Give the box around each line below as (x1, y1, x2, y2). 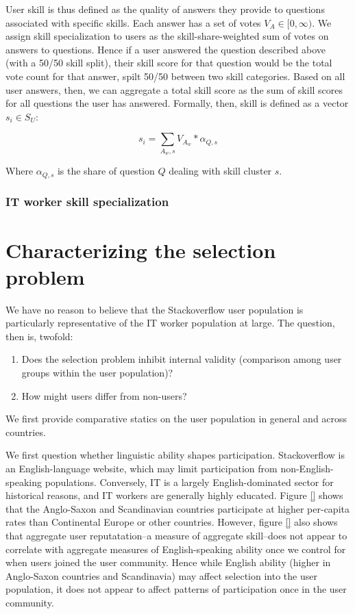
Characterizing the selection (5, 235, 276, 264)
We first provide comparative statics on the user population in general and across (5, 411, 347, 426)
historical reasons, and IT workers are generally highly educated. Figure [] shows (5, 488, 343, 502)
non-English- (280, 461, 334, 476)
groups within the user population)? (21, 366, 173, 380)
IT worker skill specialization (5, 193, 169, 210)
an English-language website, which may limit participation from (5, 461, 278, 476)
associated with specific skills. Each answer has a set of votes (5, 15, 261, 29)
